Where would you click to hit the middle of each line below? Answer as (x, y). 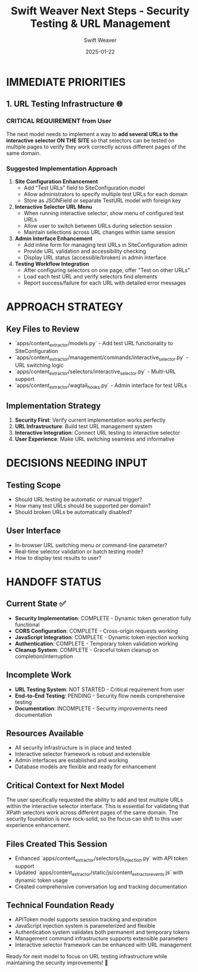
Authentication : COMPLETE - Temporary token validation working (96, 643)
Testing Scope (34, 485)
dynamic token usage (41, 880)
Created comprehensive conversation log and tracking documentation (101, 886)
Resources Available (45, 733)
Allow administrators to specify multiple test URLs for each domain (106, 194)
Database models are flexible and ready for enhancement (85, 767)
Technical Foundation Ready (60, 905)
